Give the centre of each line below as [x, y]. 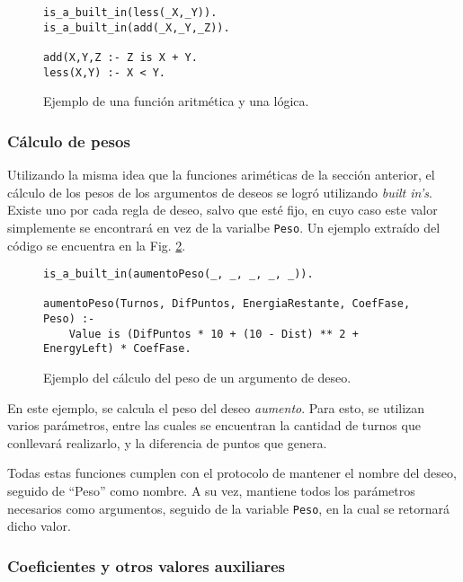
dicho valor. [39, 526]
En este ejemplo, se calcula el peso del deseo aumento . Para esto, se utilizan [216, 407]
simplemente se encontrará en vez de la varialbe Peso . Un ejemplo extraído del [224, 227]
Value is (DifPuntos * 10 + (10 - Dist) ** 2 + [214, 334]
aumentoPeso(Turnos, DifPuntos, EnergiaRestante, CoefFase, [227, 304]
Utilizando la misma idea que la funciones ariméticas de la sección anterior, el [221, 175]
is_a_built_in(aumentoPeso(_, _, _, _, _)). [178, 274]
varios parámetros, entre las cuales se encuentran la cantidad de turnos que [214, 425]
